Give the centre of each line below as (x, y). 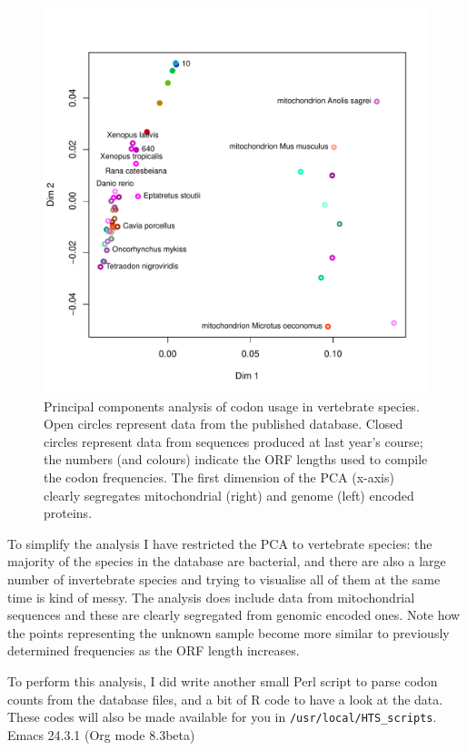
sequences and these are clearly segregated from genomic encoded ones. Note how (234, 615)
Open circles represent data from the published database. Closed (224, 424)
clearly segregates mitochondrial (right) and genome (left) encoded (229, 495)
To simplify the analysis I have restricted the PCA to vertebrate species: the (220, 543)
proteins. (68, 513)
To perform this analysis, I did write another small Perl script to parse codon (223, 680)
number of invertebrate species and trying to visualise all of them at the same (224, 578)
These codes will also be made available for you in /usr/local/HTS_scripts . (222, 717)
